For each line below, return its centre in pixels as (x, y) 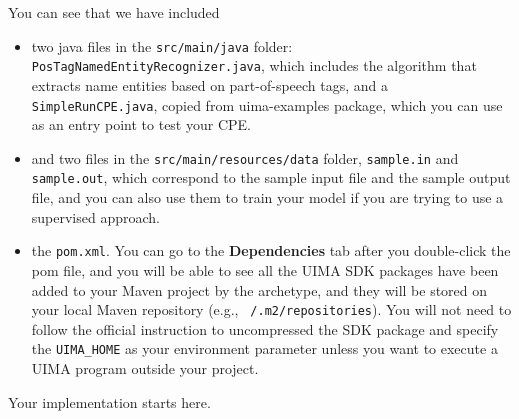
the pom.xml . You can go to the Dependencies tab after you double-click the (271, 250)
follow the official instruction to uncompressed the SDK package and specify (265, 328)
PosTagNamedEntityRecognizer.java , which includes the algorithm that (254, 65)
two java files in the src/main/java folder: (162, 45)
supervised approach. (95, 216)
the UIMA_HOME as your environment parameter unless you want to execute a (264, 348)
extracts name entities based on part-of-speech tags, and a (210, 84)
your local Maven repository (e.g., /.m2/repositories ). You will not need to (271, 309)
